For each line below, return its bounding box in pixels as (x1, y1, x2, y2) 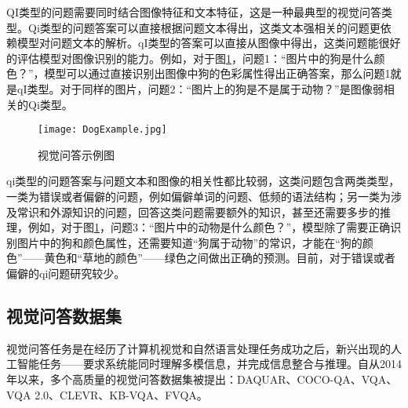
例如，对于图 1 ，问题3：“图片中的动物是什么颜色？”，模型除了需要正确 (27, 219, 391, 235)
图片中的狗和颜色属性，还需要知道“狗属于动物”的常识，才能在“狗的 (16, 234, 362, 250)
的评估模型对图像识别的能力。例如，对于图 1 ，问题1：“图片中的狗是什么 (6, 49, 374, 66)
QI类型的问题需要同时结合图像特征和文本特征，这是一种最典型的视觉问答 (6, 4, 381, 20)
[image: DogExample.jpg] (38, 124, 167, 136)
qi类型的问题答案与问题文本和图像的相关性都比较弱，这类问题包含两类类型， (6, 173, 400, 189)
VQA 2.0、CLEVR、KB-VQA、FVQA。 (6, 386, 208, 403)
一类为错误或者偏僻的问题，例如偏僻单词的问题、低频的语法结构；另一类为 (6, 188, 391, 204)
